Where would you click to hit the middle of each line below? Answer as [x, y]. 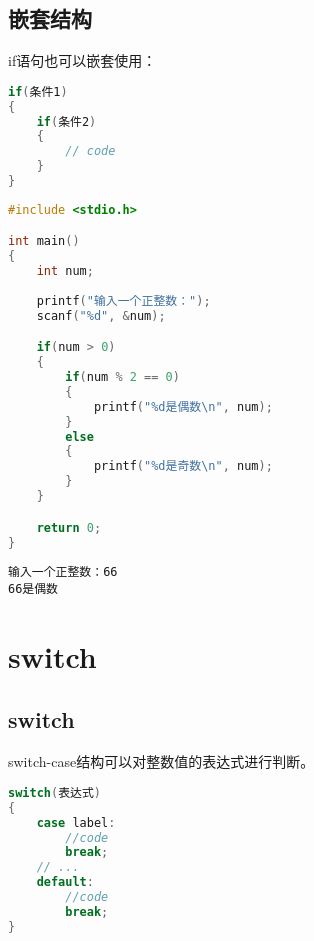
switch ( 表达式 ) [54, 792]
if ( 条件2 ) [66, 121]
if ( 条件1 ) [38, 91]
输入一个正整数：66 [63, 572]
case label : [76, 822]
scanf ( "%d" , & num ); [101, 315]
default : [65, 882]
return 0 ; [69, 527]
